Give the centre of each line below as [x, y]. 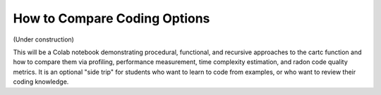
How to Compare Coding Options [111, 18]
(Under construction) [43, 39]
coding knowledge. [41, 82]
